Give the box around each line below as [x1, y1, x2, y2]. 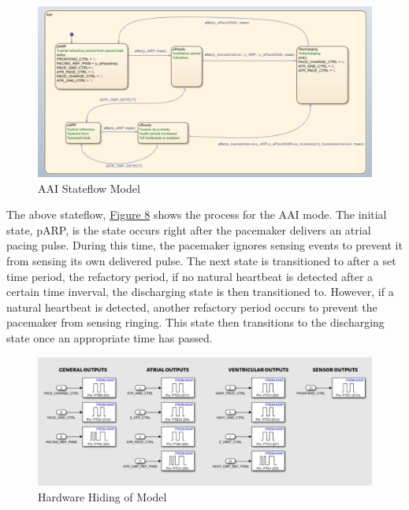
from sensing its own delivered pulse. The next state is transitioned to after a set [6, 252, 396, 268]
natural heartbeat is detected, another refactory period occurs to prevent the [6, 298, 377, 315]
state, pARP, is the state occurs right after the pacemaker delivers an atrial [6, 221, 371, 238]
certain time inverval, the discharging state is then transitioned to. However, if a [6, 283, 394, 300]
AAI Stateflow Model [38, 179, 140, 196]
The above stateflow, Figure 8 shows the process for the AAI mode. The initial [6, 206, 387, 223]
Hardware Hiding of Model [38, 489, 167, 505]
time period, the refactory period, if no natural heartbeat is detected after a [6, 268, 374, 284]
